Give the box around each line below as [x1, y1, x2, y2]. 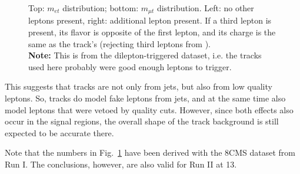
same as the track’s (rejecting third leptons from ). [28, 37, 211, 50]
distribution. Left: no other [156, 2, 254, 14]
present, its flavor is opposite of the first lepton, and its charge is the [28, 26, 276, 38]
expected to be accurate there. [5, 126, 114, 139]
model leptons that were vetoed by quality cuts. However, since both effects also [5, 103, 294, 116]
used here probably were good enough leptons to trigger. [28, 60, 232, 73]
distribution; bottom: [62, 2, 139, 14]
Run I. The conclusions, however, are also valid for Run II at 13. [5, 157, 237, 170]
